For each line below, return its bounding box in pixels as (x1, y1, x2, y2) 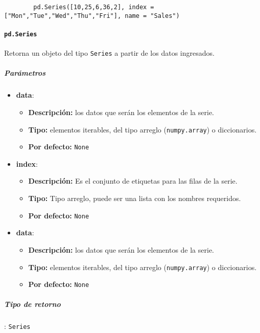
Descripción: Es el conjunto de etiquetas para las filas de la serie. (28, 175, 238, 186)
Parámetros (4, 68, 46, 78)
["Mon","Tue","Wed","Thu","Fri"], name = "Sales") (4, 12, 180, 19)
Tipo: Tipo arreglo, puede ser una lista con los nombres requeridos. (28, 193, 241, 204)
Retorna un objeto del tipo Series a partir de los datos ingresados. (4, 48, 215, 58)
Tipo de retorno (4, 299, 61, 309)
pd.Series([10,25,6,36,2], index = (33, 4, 154, 11)
